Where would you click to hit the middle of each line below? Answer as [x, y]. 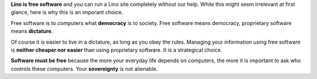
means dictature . [32, 31]
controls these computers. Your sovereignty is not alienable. [84, 69]
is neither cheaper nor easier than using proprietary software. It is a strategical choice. [117, 50]
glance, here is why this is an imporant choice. [67, 12]
